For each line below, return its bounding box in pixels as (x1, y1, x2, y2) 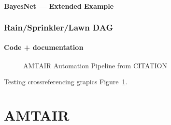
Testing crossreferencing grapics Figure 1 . (4, 77, 128, 87)
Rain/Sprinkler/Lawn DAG (4, 21, 114, 33)
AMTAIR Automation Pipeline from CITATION (23, 60, 167, 70)
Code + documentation (4, 42, 84, 52)
